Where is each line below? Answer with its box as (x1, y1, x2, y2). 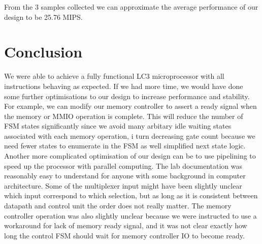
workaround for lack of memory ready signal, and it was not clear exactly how (4, 220, 247, 231)
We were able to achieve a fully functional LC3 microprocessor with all (4, 71, 224, 81)
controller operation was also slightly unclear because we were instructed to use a (4, 210, 257, 221)
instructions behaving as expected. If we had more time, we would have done (4, 80, 243, 91)
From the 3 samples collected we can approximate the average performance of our (4, 2, 258, 12)
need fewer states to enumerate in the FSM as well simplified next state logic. (4, 140, 246, 151)
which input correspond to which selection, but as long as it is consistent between (4, 190, 258, 201)
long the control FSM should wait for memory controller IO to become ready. (4, 230, 245, 240)
